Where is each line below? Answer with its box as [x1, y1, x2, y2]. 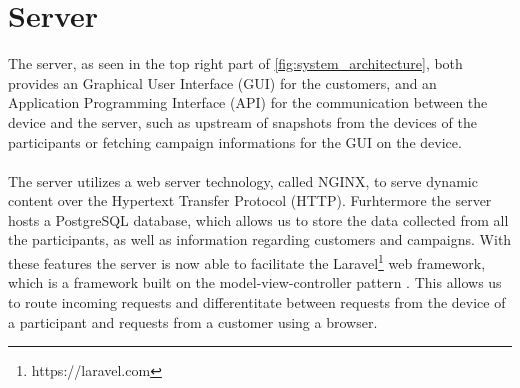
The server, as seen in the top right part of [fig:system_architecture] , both [8, 53, 463, 74]
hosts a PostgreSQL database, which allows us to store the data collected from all [8, 209, 509, 230]
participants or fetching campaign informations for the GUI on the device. [8, 131, 462, 152]
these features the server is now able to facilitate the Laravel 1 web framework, [8, 250, 486, 273]
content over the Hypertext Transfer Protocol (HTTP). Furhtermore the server [8, 190, 492, 211]
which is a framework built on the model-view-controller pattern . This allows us [8, 272, 502, 293]
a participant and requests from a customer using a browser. [8, 311, 378, 332]
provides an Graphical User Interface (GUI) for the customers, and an [8, 72, 437, 93]
